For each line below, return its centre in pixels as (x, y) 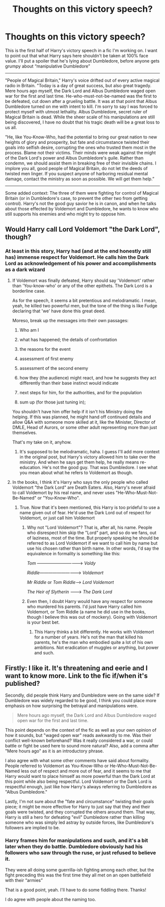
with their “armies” (24, 880)
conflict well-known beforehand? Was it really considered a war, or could (79, 740)
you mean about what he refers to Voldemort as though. (76, 472)
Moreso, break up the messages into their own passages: (70, 320)
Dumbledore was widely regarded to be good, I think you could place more (81, 701)
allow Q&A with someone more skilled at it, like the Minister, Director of (84, 422)
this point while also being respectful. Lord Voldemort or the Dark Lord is (79, 781)
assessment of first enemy (46, 359)
